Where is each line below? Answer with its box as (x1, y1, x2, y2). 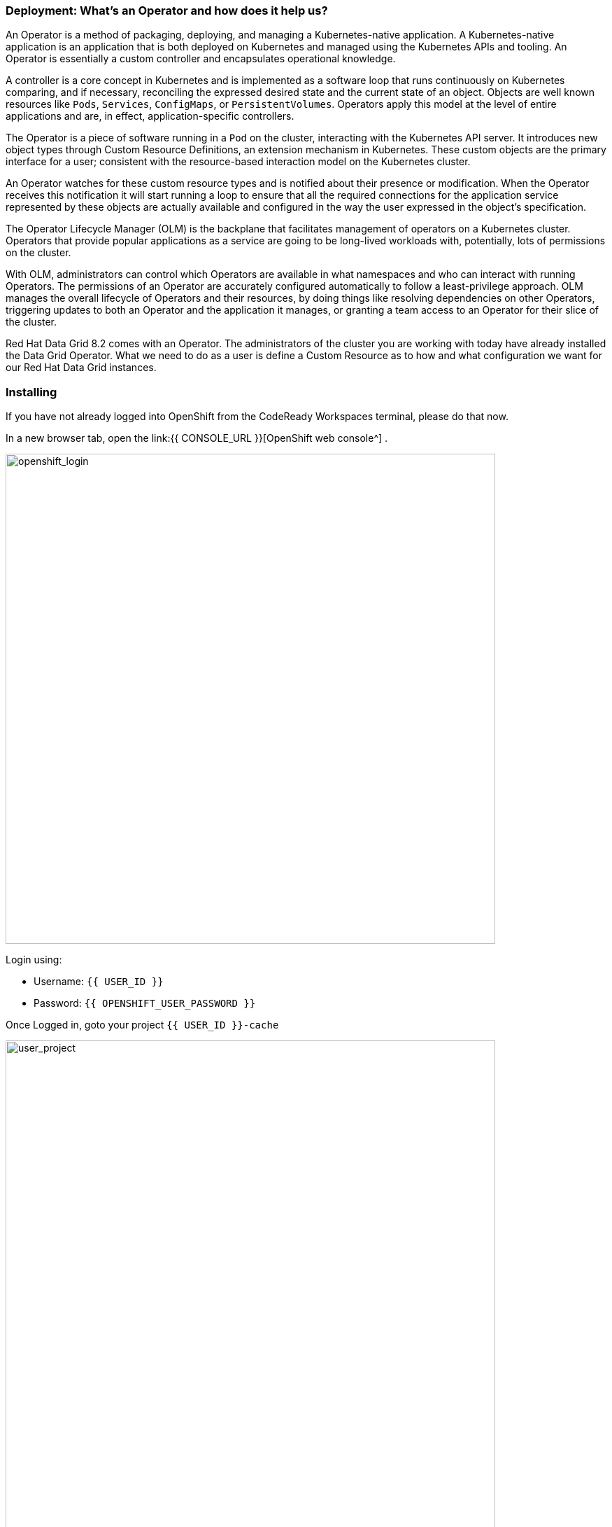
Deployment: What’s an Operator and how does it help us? (6, 4, 328, 18)
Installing (6, 384, 57, 399)
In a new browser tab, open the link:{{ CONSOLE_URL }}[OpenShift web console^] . (6, 432, 388, 445)
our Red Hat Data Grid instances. (6, 361, 157, 374)
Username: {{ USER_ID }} (34, 975, 164, 988)
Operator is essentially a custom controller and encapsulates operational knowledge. (6, 53, 396, 65)
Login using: (6, 954, 62, 966)
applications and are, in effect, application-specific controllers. (6, 110, 294, 123)
